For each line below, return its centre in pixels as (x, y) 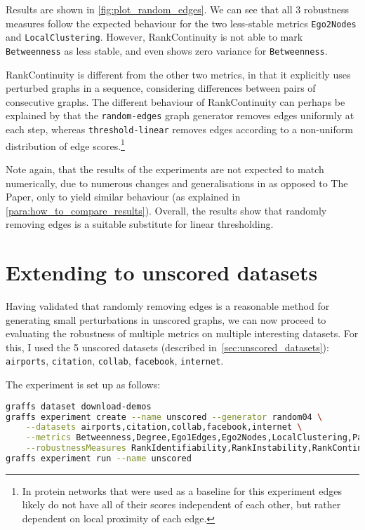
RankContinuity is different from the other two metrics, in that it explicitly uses (178, 74)
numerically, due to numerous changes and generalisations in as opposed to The (177, 183)
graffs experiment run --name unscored (99, 458)
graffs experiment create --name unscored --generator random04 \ (164, 417)
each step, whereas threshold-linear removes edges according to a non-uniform (179, 129)
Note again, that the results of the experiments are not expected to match (165, 169)
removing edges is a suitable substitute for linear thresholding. (140, 224)
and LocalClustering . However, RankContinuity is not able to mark (154, 37)
